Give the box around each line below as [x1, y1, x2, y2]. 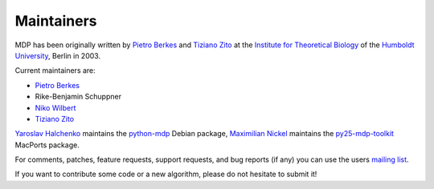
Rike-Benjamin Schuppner [35, 92, 122, 102]
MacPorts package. [14, 140, 80, 150]
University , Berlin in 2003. [14, 50, 100, 60]
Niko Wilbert [35, 103, 76, 112]
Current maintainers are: [14, 66, 96, 75]
